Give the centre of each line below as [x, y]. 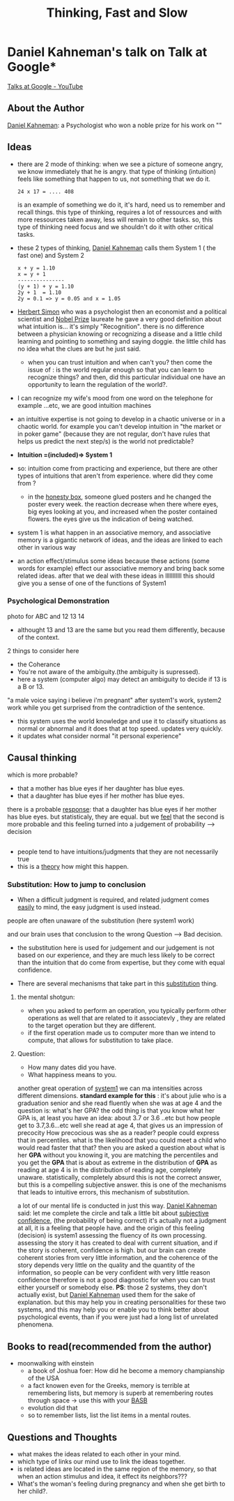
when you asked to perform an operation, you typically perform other [127, 1011]
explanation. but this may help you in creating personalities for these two [122, 1302]
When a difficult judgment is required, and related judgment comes [114, 900]
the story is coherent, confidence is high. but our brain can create [111, 1250]
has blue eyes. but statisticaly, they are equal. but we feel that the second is [116, 817]
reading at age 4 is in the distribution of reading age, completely [109, 1170]
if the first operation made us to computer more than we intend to [122, 1033]
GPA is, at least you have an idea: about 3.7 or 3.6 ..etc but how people [119, 1118]
